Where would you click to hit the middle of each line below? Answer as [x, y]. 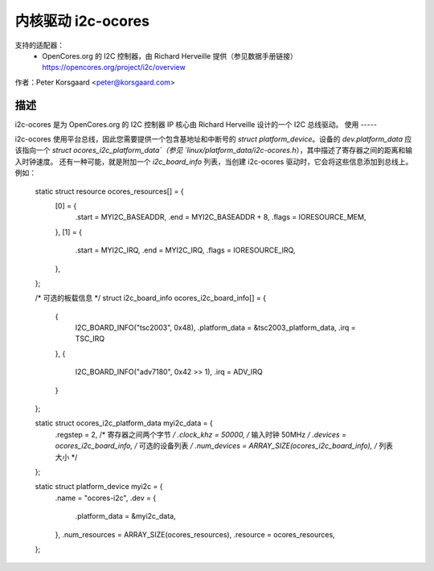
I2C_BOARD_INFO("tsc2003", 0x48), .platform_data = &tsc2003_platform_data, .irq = [216, 328]
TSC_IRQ [90, 339]
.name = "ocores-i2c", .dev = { [106, 498]
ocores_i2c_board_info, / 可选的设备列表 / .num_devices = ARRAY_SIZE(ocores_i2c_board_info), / [216, 446]
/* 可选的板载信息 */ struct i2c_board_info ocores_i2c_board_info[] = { [151, 298]
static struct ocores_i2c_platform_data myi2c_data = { [124, 423]
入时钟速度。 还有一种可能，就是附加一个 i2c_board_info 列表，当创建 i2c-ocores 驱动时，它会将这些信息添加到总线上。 [214, 162]
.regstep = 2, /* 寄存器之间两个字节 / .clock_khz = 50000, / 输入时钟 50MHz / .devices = [201, 434]
